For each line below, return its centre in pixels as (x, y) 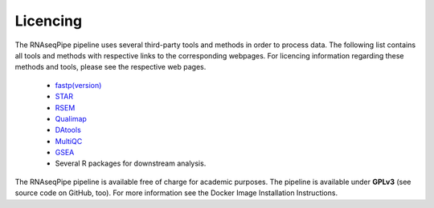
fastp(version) (78, 85)
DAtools (68, 130)
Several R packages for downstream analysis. (131, 163)
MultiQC (69, 141)
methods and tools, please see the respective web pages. (111, 67)
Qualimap (71, 118)
